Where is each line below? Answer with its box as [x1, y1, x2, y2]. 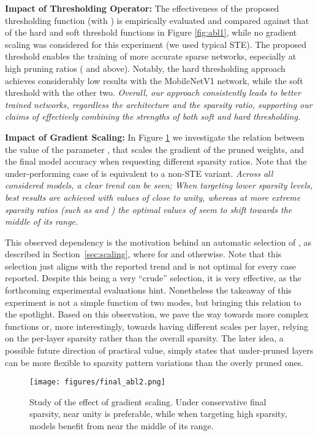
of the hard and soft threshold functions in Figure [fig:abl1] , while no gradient [5, 26, 297, 39]
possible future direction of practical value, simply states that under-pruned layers [5, 344, 314, 357]
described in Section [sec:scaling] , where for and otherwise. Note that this [5, 247, 282, 260]
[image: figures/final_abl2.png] [29, 378, 165, 387]
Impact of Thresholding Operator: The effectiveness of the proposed [5, 2, 279, 14]
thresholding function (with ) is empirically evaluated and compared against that [5, 14, 309, 26]
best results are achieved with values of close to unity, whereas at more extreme [5, 190, 301, 203]
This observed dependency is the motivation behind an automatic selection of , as [5, 235, 312, 248]
